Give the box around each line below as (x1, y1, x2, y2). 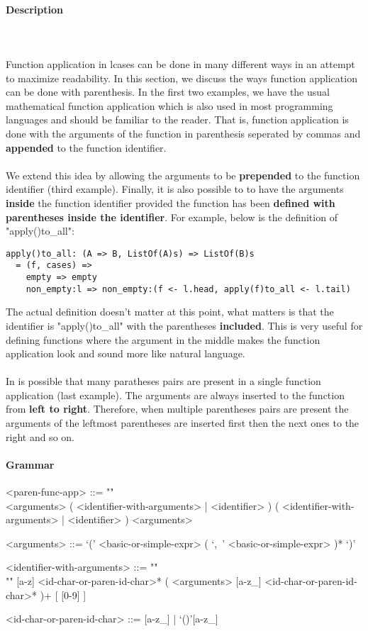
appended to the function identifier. (6, 140, 167, 155)
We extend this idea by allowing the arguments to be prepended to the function (6, 167, 360, 182)
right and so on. (6, 429, 74, 444)
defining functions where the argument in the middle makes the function (6, 332, 320, 347)
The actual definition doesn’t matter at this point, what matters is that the (6, 304, 334, 319)
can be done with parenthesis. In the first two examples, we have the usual (6, 84, 330, 99)
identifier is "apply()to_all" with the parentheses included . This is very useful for (6, 318, 363, 333)
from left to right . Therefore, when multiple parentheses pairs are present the (6, 401, 349, 416)
